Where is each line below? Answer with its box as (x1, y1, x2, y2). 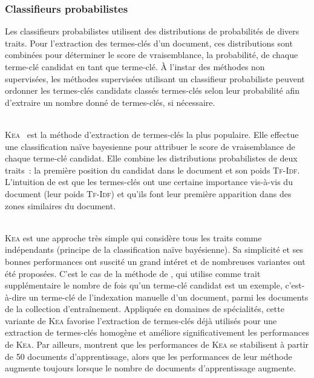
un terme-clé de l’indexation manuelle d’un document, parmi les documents (28, 290, 309, 303)
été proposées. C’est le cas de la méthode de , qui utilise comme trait (5, 267, 261, 279)
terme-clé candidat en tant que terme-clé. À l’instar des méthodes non (5, 60, 265, 73)
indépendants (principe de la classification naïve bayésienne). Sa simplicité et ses (5, 243, 303, 256)
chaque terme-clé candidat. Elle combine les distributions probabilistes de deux (5, 152, 298, 165)
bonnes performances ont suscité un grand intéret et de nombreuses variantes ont (5, 255, 306, 267)
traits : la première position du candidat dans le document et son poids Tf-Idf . (5, 163, 300, 176)
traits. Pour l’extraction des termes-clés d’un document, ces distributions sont (5, 36, 293, 49)
